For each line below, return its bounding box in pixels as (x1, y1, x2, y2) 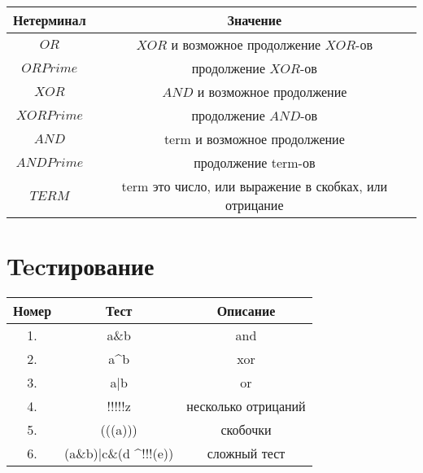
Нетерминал (13, 11, 86, 29)
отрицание (225, 195, 284, 214)
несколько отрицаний (186, 396, 306, 416)
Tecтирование (7, 249, 155, 282)
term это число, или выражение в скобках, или (121, 177, 388, 195)
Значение (227, 11, 282, 29)
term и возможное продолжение (164, 129, 345, 148)
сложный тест (207, 444, 286, 463)
